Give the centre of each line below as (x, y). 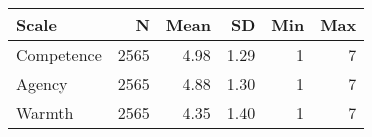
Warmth (45, 112)
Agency (42, 83)
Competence (59, 54)
